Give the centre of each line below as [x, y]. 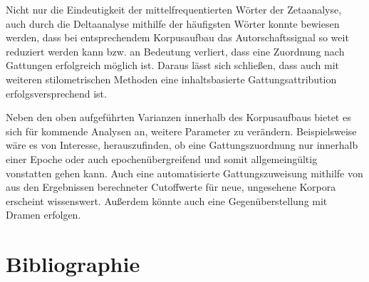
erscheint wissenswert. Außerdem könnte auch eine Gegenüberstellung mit [167, 200]
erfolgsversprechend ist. [56, 93]
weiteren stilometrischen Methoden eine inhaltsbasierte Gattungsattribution [171, 79]
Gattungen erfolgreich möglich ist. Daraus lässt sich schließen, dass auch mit [173, 65]
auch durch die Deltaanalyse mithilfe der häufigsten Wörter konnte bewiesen [173, 23]
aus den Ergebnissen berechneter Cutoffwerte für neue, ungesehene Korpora [171, 187]
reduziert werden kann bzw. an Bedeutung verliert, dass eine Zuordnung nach [175, 51]
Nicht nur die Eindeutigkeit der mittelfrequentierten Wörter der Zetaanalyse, [174, 9]
